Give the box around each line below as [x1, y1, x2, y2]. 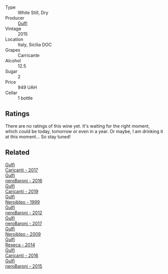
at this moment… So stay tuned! [5, 133, 71, 140]
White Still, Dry [18, 10, 49, 16]
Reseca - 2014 [5, 241, 35, 248]
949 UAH [18, 84, 37, 90]
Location [5, 36, 24, 42]
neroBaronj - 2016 [5, 177, 43, 184]
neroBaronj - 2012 [5, 210, 43, 216]
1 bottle [18, 95, 33, 101]
